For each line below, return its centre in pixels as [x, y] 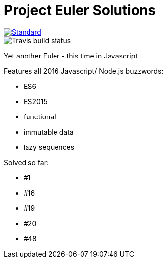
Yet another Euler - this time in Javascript [71, 56]
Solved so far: [26, 162]
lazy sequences [49, 147]
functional [40, 116]
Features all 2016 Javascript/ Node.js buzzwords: [84, 71]
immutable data [49, 132]
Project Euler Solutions [80, 10]
